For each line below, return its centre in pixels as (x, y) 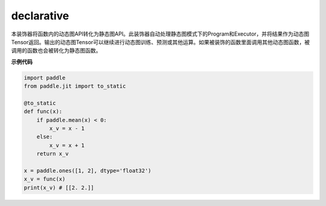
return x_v (53, 154)
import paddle (45, 78)
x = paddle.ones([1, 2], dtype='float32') (88, 171)
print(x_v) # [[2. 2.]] (59, 188)
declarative (40, 16)
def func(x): (43, 111)
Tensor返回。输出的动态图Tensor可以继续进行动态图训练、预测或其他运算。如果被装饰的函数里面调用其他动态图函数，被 (161, 42)
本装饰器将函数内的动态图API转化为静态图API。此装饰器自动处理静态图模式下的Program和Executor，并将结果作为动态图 (160, 34)
